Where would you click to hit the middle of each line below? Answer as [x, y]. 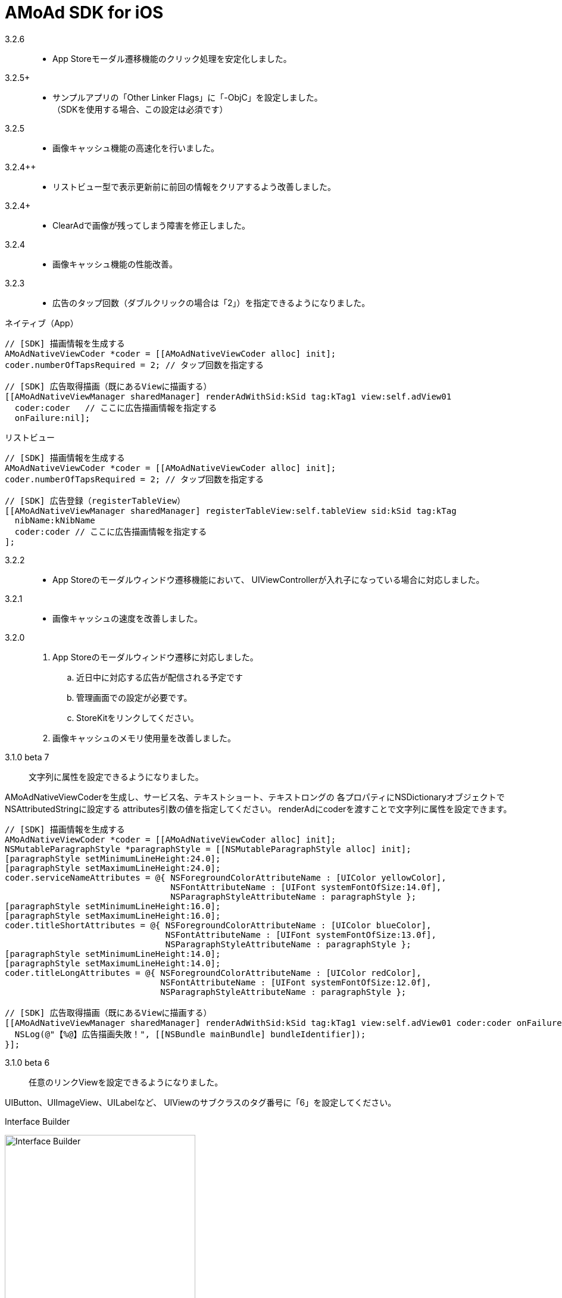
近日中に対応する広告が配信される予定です [160, 677]
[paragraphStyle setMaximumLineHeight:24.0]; [113, 868]
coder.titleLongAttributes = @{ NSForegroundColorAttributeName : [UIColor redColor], [213, 973]
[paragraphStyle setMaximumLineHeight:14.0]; [113, 963]
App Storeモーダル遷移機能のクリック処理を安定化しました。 [172, 58]
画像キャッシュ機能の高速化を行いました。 [136, 148]
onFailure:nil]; [52, 418]
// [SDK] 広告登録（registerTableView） [95, 500]
